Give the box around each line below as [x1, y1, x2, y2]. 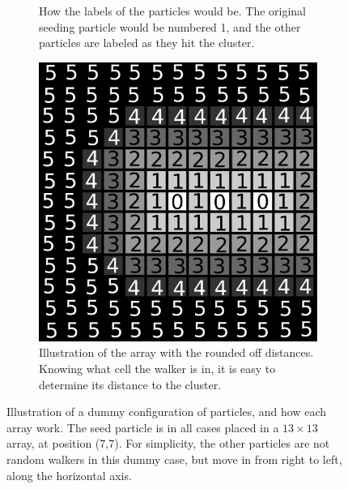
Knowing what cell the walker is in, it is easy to [39, 359, 276, 376]
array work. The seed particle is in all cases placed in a [6, 418, 279, 435]
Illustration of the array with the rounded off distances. [39, 344, 314, 361]
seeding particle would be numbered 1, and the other [39, 18, 301, 35]
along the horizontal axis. [6, 466, 132, 483]
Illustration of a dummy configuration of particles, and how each [6, 403, 327, 420]
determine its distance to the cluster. [39, 375, 222, 392]
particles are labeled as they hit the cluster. [39, 34, 255, 51]
